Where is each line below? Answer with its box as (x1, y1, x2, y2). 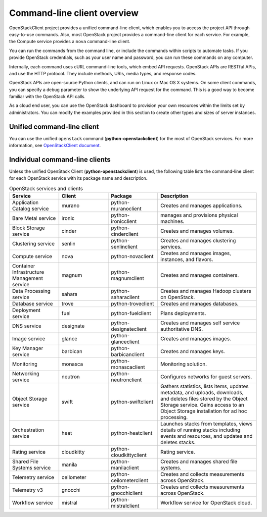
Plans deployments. (160, 310, 206, 317)
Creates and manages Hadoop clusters (160, 288, 252, 295)
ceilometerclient (111, 477, 148, 484)
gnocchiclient (111, 490, 143, 497)
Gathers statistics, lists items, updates (160, 383, 249, 390)
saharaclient (111, 294, 140, 301)
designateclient (111, 326, 147, 333)
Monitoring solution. (160, 361, 207, 367)
